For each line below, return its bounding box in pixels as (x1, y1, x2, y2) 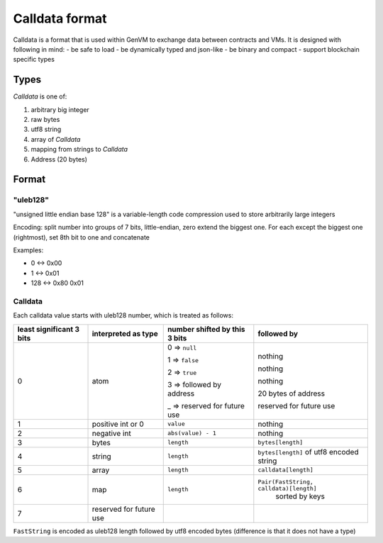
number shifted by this (167, 324, 245, 334)
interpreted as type (91, 328, 159, 338)
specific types (13, 55, 55, 64)
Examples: (13, 245, 44, 254)
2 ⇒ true (167, 367, 197, 377)
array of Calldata (30, 135, 81, 143)
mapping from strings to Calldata (30, 145, 128, 154)
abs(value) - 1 (167, 430, 216, 437)
